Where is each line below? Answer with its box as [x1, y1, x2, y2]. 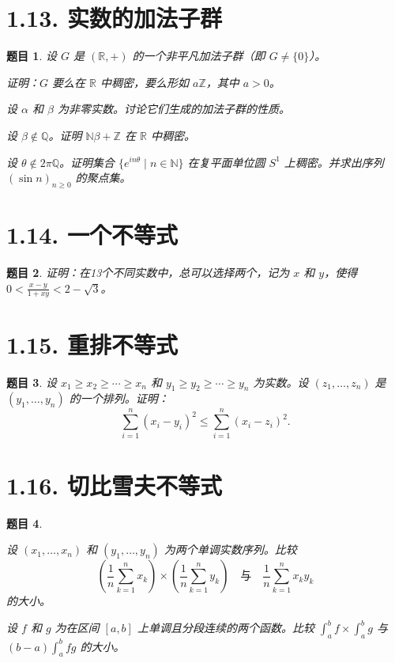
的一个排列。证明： [69, 390, 169, 407]
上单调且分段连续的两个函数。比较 [137, 619, 314, 636]
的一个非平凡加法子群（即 [132, 47, 265, 64]
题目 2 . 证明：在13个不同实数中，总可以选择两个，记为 [6, 264, 290, 281]
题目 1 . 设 [6, 47, 57, 64]
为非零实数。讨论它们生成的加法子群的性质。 [57, 100, 290, 117]
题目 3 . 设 [6, 373, 57, 390]
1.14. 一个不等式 [6, 218, 178, 251]
